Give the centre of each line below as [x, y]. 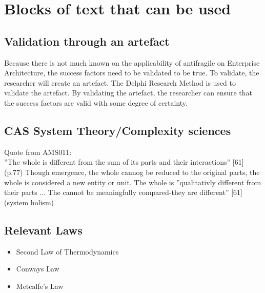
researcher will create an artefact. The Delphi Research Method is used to [120, 82]
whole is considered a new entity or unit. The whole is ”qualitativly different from [133, 182]
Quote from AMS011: [38, 152]
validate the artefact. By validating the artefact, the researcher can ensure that [128, 93]
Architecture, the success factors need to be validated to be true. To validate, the [132, 73]
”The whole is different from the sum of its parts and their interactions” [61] [124, 162]
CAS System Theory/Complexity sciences [118, 130]
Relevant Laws [43, 230]
